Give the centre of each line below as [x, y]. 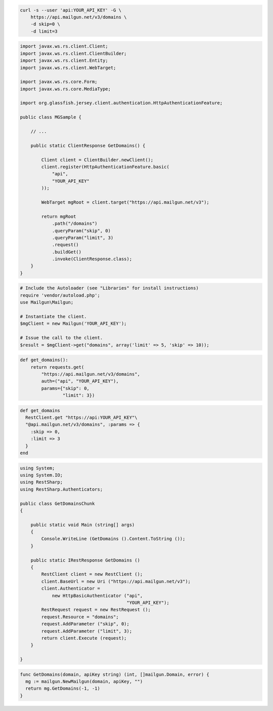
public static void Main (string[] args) [83, 525]
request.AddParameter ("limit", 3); [87, 631]
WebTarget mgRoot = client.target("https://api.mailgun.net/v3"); [125, 202]
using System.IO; [41, 475]
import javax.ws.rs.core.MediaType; [65, 89]
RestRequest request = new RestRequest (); [96, 610]
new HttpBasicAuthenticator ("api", [97, 596]
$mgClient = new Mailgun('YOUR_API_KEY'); [73, 324]
